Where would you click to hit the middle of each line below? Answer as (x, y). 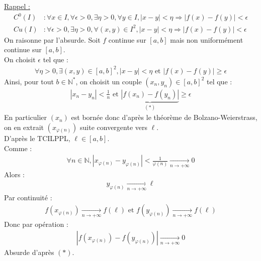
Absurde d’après (29, 252)
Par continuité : (28, 197)
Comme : (18, 148)
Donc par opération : (36, 224)
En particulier (26, 117)
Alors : (14, 174)
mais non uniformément (207, 39)
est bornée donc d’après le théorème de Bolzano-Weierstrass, (164, 117)
